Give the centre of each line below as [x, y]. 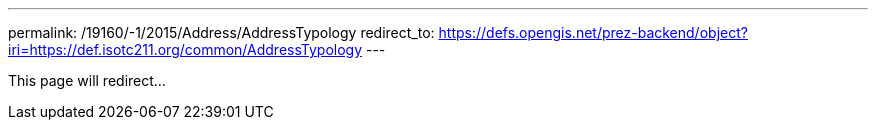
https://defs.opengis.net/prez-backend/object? [593, 32]
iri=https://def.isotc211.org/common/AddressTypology [185, 49]
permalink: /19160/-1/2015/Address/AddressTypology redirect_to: [221, 32]
